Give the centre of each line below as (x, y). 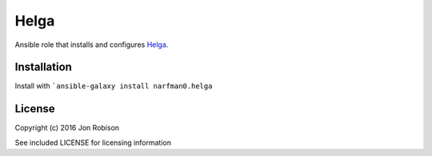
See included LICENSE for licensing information (93, 142)
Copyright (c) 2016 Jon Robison (67, 128)
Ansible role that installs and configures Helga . (92, 45)
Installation (43, 67)
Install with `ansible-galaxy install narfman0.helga (114, 86)
